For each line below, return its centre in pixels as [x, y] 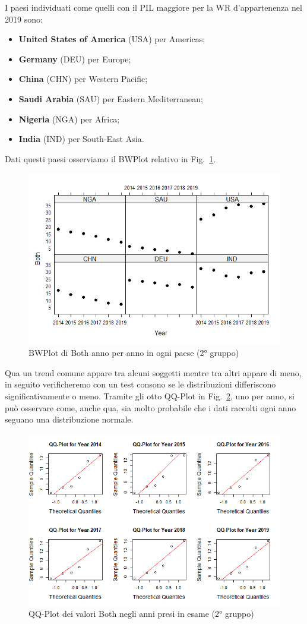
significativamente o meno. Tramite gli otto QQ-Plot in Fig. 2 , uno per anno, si [150, 396]
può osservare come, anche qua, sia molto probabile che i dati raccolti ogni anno [151, 407]
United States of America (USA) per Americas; [112, 39]
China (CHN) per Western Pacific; [83, 79]
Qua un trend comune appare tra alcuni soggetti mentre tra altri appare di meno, [153, 372]
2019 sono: [24, 19]
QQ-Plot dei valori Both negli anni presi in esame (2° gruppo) [141, 613]
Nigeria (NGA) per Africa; [69, 119]
